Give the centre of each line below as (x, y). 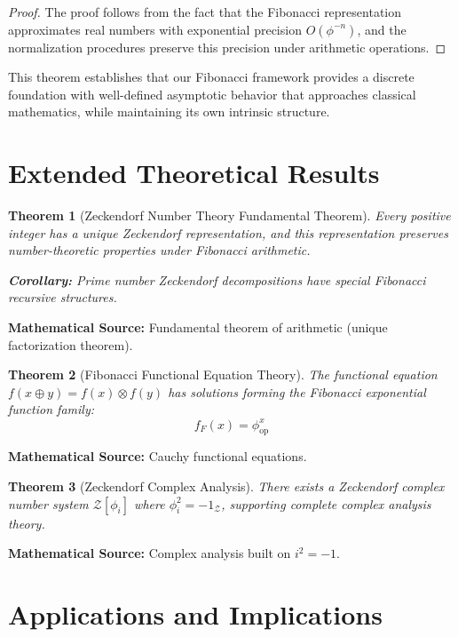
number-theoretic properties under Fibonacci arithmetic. (159, 250)
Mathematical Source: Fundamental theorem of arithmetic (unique (198, 327)
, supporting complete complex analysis (326, 503)
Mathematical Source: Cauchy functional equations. (158, 456)
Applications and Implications (195, 613)
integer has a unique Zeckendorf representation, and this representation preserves (228, 232)
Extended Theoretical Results (194, 173)
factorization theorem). (71, 344)
